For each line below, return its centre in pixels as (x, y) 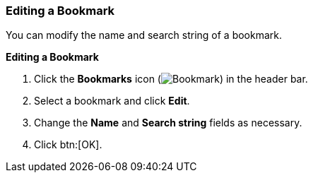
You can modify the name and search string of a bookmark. (144, 35)
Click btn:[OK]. (68, 145)
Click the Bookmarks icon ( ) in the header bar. (171, 79)
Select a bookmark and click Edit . (112, 101)
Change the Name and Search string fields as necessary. (168, 123)
